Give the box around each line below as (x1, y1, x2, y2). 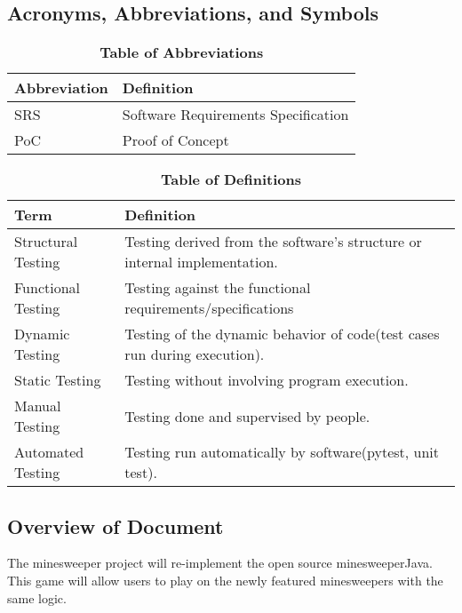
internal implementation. (124, 251, 278, 273)
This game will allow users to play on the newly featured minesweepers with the (7, 571, 443, 589)
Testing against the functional (124, 277, 311, 299)
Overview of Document (7, 512, 224, 539)
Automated (14, 442, 84, 463)
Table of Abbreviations (100, 42, 264, 63)
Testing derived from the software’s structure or (124, 231, 422, 252)
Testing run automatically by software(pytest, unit (124, 442, 440, 463)
